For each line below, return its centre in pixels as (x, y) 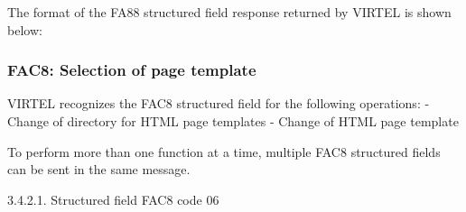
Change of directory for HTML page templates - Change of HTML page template (233, 121)
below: (25, 29)
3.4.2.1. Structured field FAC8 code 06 (113, 199)
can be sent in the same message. (99, 169)
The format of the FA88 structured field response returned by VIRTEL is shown (229, 12)
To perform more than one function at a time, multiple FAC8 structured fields (224, 151)
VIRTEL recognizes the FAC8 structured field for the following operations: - (219, 103)
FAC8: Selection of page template (132, 70)
